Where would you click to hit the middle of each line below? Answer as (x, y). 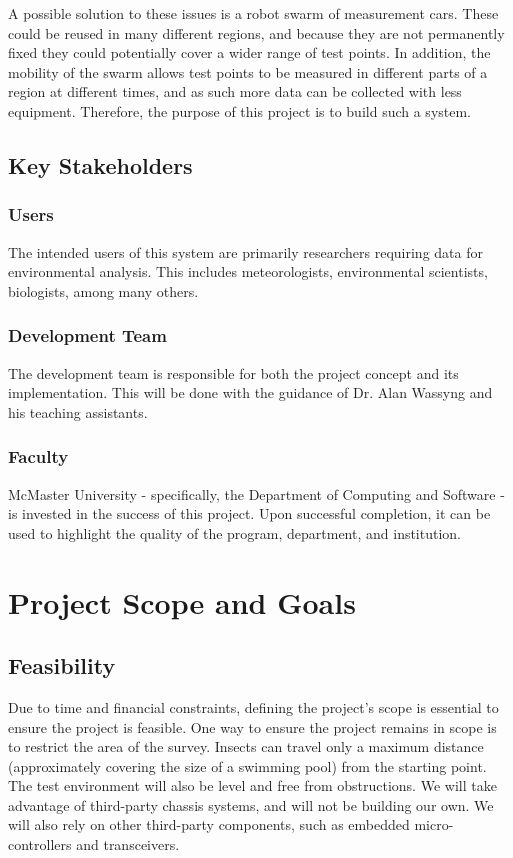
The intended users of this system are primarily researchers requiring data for (245, 251)
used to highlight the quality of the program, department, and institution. (235, 532)
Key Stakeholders (100, 164)
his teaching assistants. (78, 411)
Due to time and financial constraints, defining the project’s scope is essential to (253, 706)
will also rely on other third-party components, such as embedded (209, 824)
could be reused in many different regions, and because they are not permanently (256, 32)
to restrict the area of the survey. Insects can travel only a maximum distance (246, 746)
